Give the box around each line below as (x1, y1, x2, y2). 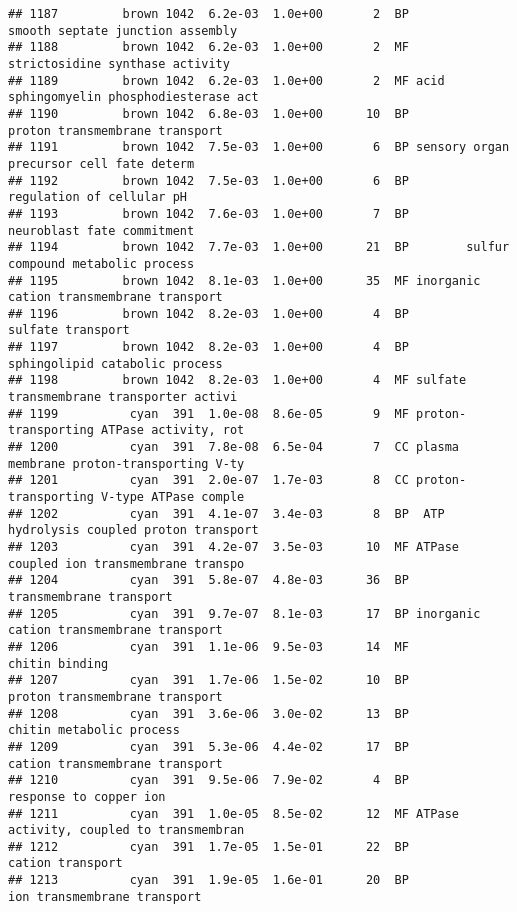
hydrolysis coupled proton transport (8, 523, 259, 538)
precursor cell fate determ (8, 156, 195, 171)
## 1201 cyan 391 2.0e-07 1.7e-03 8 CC (8, 473, 409, 488)
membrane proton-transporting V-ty (8, 456, 245, 471)
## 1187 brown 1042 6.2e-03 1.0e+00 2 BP (8, 7, 409, 21)
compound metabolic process (8, 256, 195, 271)
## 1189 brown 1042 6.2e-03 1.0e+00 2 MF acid (8, 73, 445, 88)
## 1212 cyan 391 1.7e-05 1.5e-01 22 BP (8, 839, 409, 854)
